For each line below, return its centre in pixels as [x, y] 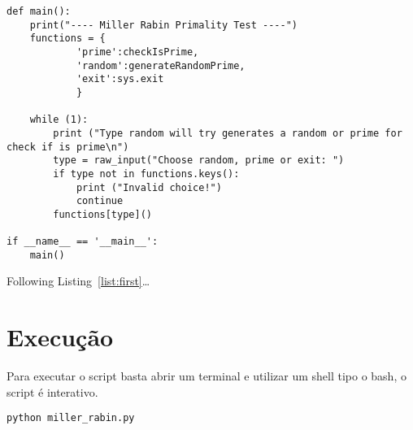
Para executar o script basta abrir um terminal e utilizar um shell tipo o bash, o [206, 376]
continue [100, 201]
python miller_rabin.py [71, 418]
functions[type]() [102, 214]
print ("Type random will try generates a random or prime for [228, 133]
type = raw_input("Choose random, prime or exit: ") [199, 161]
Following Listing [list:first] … [78, 281]
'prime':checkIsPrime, [137, 52]
